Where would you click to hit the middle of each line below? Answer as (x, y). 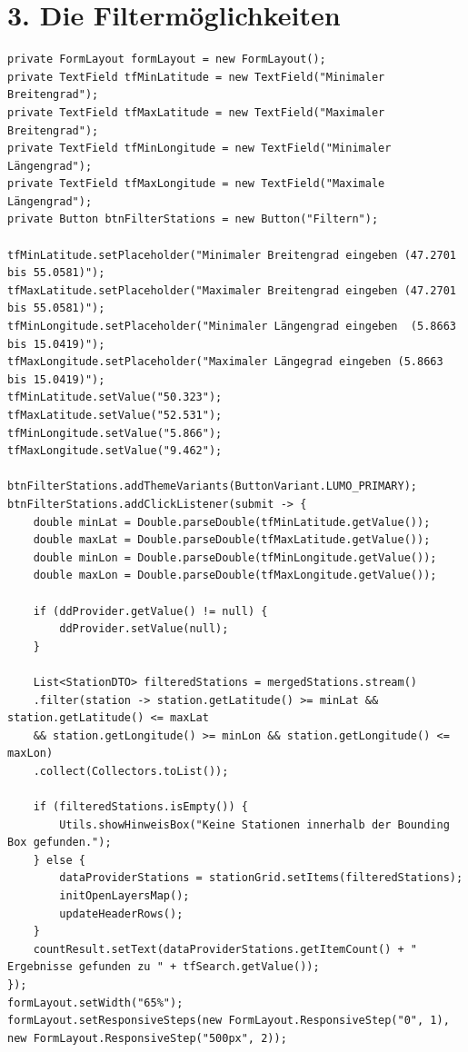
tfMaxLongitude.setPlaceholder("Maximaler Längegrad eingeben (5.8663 (225, 362)
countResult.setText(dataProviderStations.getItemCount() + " (225, 949)
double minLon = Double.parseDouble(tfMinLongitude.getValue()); (235, 557)
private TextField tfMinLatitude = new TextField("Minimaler (196, 77)
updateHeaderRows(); (121, 913)
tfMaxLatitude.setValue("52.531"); (115, 415)
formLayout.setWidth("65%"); (95, 1002)
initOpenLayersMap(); (124, 896)
